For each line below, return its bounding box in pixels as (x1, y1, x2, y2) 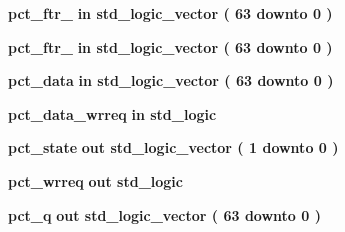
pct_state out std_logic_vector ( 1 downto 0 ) (8, 137, 339, 158)
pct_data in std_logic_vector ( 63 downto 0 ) (8, 70, 334, 91)
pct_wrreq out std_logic (8, 170, 183, 191)
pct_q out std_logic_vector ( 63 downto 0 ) (8, 204, 321, 225)
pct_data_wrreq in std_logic (8, 103, 217, 124)
